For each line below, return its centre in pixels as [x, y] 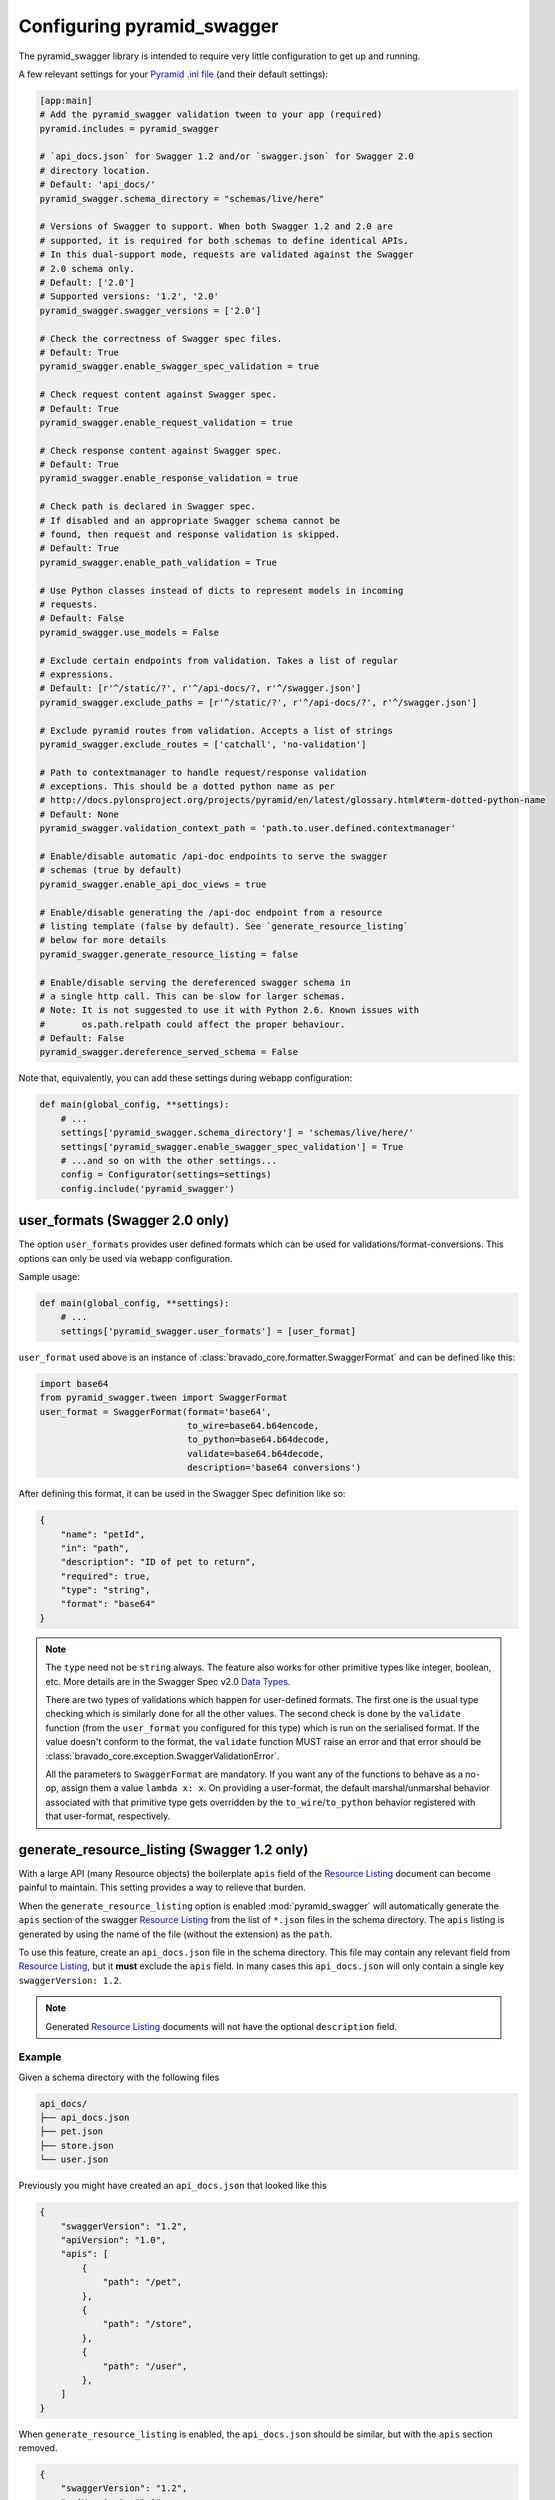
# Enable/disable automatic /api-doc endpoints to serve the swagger [213, 856]
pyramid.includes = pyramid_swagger [129, 128]
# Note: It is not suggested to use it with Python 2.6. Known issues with [229, 1010]
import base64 [74, 1383]
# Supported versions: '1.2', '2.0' [129, 296]
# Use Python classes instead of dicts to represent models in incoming [221, 590]
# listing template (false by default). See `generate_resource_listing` [224, 926]
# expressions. [76, 674]
